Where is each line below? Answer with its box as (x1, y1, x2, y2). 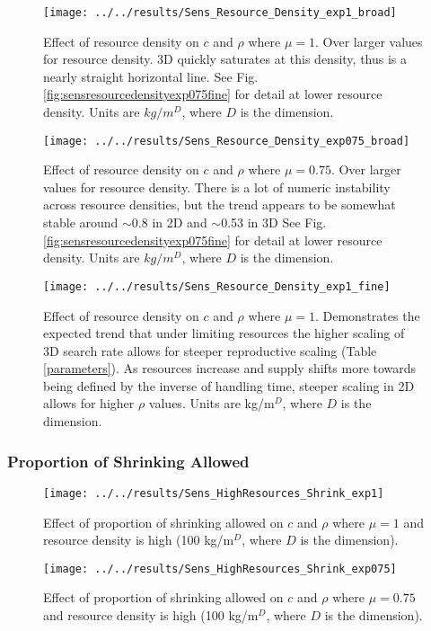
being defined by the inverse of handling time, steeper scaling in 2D (43, 376, 415, 395)
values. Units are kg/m (148, 394, 275, 413)
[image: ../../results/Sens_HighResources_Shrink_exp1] (43, 486, 384, 500)
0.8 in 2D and (131, 213, 207, 232)
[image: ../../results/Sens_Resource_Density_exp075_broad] (43, 134, 410, 147)
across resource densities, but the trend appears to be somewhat (43, 195, 396, 214)
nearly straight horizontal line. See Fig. (43, 67, 259, 85)
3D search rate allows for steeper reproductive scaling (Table (43, 341, 377, 360)
